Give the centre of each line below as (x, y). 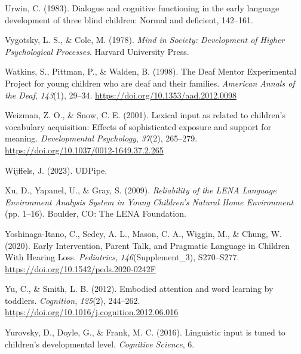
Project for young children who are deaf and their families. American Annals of (150, 83)
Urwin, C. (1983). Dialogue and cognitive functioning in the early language (142, 8)
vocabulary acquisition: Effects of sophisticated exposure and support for (138, 126)
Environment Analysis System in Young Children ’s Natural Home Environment (149, 201)
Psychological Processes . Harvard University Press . (97, 51)
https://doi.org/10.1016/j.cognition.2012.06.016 (92, 312)
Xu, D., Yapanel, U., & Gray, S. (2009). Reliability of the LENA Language (141, 190)
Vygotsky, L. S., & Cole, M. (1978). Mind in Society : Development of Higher (145, 40)
